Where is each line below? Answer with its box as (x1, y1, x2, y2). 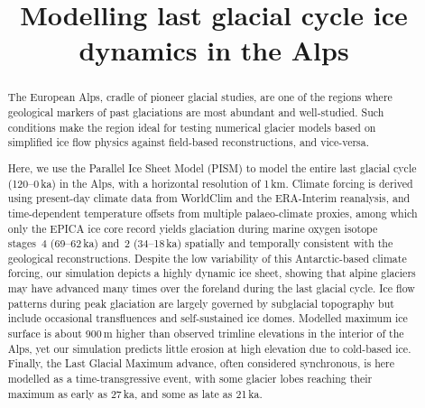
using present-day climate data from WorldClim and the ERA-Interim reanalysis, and (7, 190, 411, 206)
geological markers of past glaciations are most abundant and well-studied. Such (7, 105, 384, 120)
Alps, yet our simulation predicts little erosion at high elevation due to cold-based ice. (7, 340, 411, 356)
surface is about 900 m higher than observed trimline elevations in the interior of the (7, 326, 404, 341)
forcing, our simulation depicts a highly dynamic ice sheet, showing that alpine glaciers (7, 265, 416, 281)
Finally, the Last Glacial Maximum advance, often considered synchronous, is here (7, 356, 395, 371)
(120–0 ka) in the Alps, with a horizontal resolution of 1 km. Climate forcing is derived (7, 175, 413, 190)
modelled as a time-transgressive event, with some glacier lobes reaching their (7, 371, 373, 386)
